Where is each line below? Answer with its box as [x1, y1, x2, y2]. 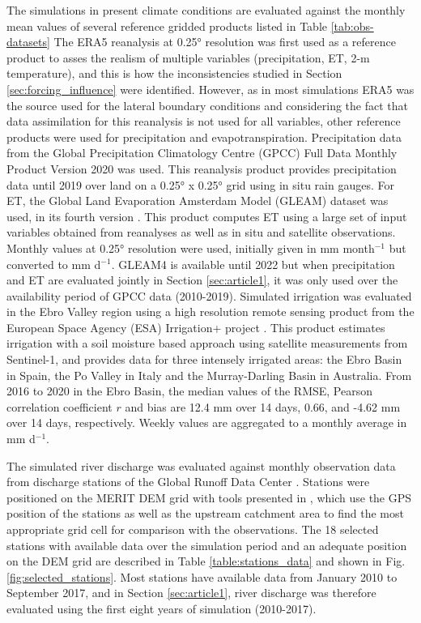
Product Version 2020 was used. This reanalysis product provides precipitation [6, 160, 397, 177]
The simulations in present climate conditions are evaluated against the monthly [6, 2, 406, 18]
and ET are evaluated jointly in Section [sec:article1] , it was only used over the [6, 271, 398, 288]
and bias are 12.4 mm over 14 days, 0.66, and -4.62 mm [125, 398, 401, 415]
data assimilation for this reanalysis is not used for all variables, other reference [6, 113, 401, 130]
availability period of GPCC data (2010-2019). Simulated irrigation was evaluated [6, 287, 412, 304]
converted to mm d [6, 255, 101, 272]
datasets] [6, 33, 50, 50]
